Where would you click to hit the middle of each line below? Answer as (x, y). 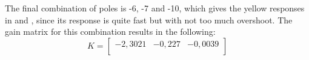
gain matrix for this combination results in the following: (110, 31)
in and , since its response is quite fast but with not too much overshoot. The (149, 19)
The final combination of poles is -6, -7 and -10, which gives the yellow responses (155, 8)
